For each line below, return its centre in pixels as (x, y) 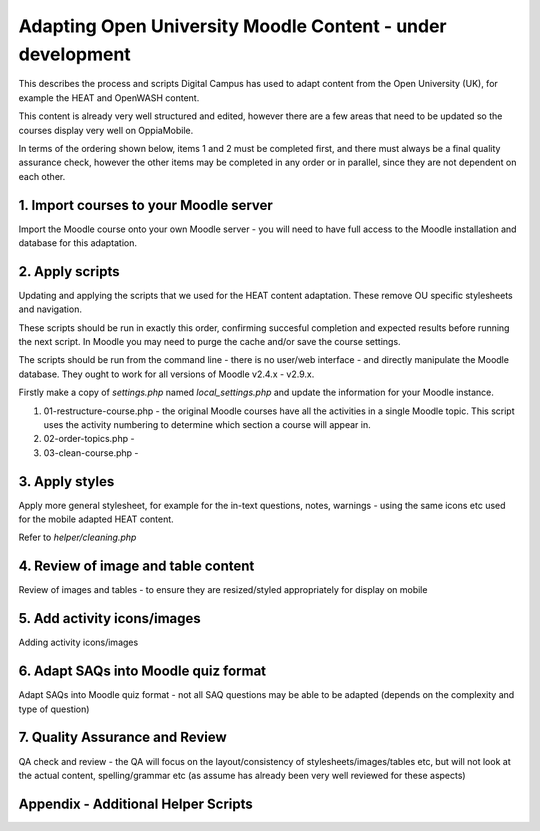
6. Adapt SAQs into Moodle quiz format (142, 671)
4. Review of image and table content (136, 566)
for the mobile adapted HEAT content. (96, 519)
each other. (42, 176)
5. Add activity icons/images (110, 618)
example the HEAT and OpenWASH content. (109, 97)
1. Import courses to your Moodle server (146, 205)
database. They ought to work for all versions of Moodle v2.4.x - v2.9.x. (166, 374)
